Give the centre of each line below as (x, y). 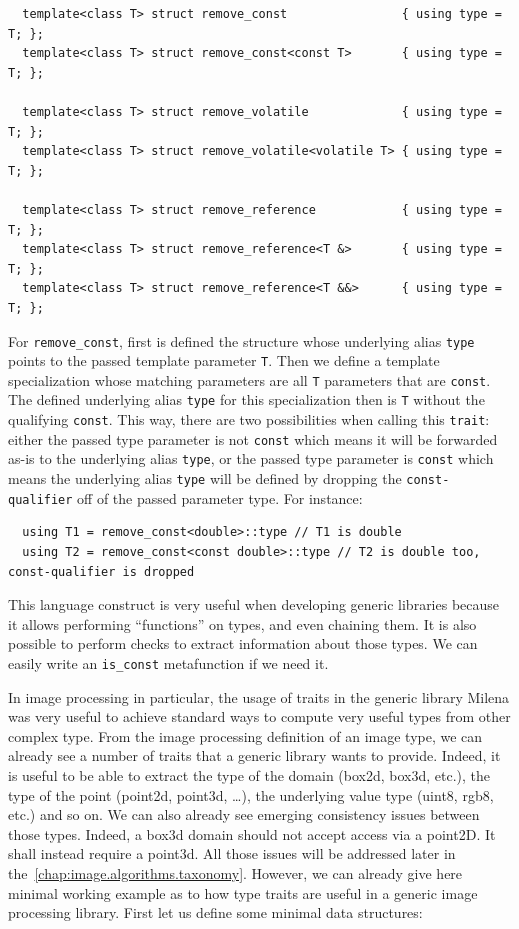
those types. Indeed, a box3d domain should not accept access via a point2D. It (252, 833)
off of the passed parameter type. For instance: (220, 497)
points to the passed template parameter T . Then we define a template (224, 360)
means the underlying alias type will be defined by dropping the (205, 478)
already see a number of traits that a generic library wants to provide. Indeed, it (254, 755)
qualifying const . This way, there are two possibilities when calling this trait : (249, 419)
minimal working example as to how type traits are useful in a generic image (243, 892)
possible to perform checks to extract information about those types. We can (243, 643)
